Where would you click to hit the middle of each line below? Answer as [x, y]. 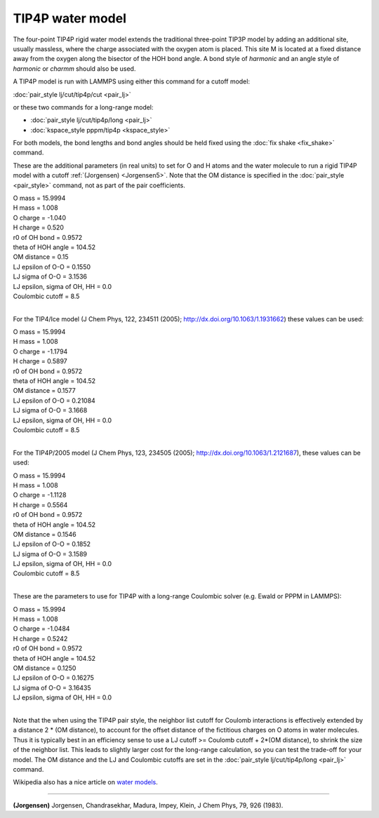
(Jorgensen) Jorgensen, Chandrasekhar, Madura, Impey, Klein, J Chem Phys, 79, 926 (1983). [148, 805]
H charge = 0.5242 [40, 638]
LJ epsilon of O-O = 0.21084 [54, 401]
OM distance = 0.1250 [45, 668]
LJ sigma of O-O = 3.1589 [50, 554]
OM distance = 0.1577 [45, 391]
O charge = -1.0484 [41, 629]
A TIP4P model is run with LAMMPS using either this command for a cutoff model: [132, 81]
